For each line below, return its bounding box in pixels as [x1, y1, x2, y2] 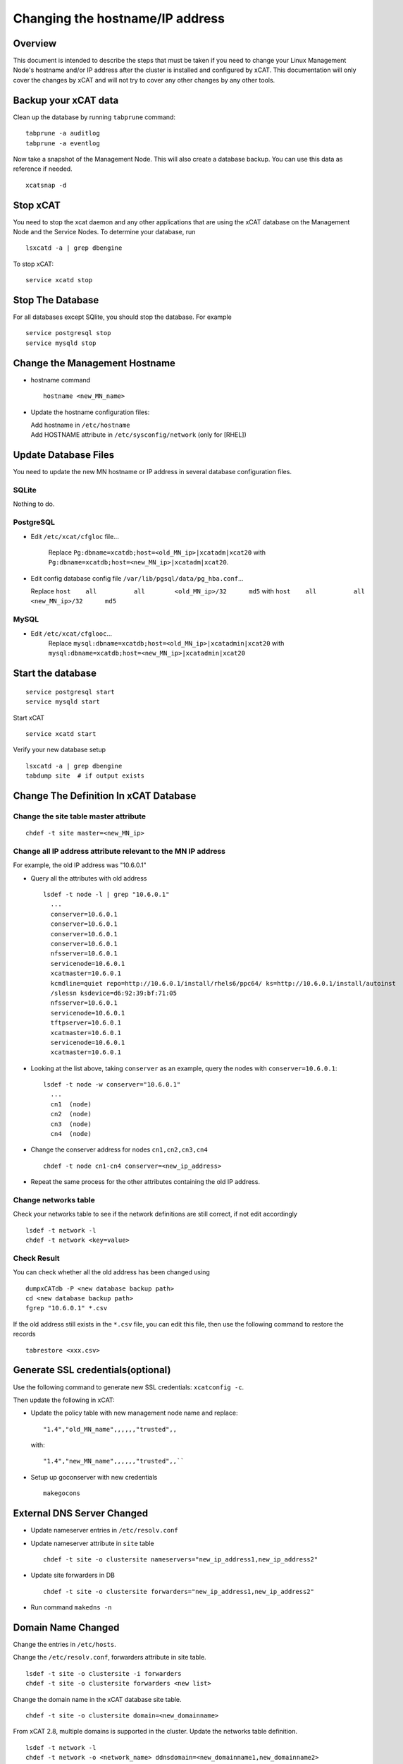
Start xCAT [13, 713, 45, 722]
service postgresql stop [25, 329, 111, 337]
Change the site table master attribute [13, 811, 146, 821]
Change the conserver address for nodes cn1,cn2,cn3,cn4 [30, 1145, 208, 1154]
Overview [13, 37, 57, 49]
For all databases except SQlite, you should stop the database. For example [13, 313, 232, 321]
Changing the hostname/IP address [13, 11, 225, 26]
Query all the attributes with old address [30, 874, 147, 882]
